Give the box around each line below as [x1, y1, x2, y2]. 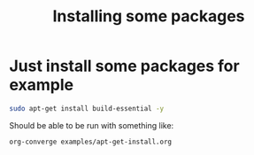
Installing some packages [52, 6, 245, 27]
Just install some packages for [9, 56, 241, 76]
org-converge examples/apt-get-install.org [9, 137, 173, 146]
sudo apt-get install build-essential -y [9, 104, 165, 112]
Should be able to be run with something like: [9, 120, 174, 130]
